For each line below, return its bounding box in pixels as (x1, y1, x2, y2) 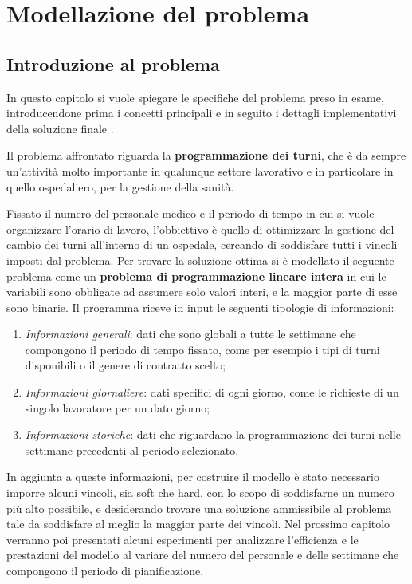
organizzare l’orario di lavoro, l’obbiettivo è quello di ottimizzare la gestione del (6, 220, 394, 237)
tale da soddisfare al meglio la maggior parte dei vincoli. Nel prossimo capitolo (6, 515, 390, 532)
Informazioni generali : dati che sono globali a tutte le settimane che (25, 326, 356, 342)
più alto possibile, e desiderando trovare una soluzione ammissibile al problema (6, 499, 392, 516)
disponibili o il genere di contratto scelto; (25, 357, 226, 373)
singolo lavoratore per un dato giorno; (25, 399, 210, 416)
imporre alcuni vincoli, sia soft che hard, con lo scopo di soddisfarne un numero (6, 484, 394, 501)
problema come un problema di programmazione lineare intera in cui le (6, 267, 386, 284)
